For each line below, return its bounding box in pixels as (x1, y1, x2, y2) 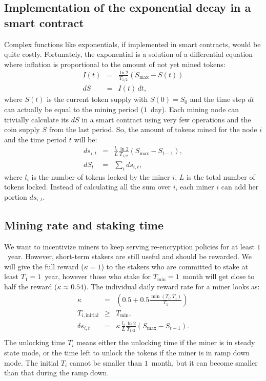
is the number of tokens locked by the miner (31, 171, 170, 182)
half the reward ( (4, 281, 57, 291)
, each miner (175, 181, 214, 192)
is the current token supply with (47, 94, 148, 104)
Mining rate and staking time (4, 217, 164, 232)
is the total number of (186, 171, 255, 182)
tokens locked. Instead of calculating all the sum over (4, 181, 171, 192)
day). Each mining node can (150, 104, 239, 115)
